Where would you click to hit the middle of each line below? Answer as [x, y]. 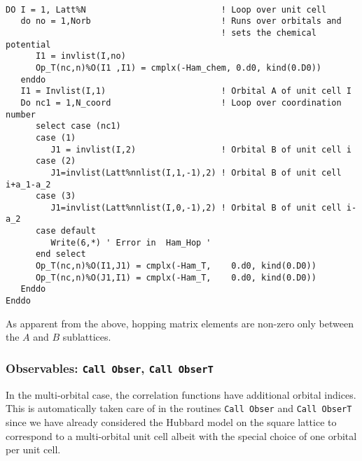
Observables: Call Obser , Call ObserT [110, 368]
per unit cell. [33, 449]
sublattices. [87, 337]
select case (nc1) [78, 126]
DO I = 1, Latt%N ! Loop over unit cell [166, 9]
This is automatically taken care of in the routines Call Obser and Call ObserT [179, 408]
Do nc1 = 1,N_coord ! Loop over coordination [181, 102]
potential [28, 44]
